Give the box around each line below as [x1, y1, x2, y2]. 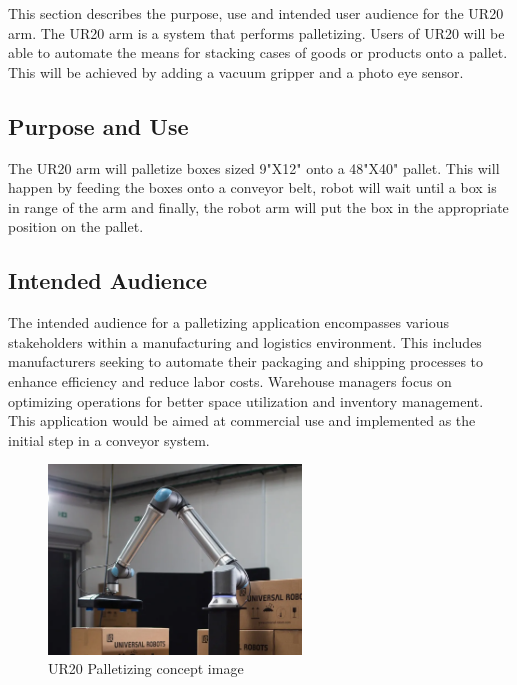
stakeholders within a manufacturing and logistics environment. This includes [8, 331, 482, 352]
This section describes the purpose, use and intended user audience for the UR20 [8, 3, 504, 23]
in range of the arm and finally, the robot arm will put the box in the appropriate [8, 196, 509, 217]
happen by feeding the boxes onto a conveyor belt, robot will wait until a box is [8, 177, 497, 198]
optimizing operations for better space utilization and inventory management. [8, 390, 484, 411]
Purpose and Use [8, 110, 189, 141]
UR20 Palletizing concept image [48, 658, 244, 679]
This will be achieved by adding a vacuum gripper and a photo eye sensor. [8, 61, 464, 82]
